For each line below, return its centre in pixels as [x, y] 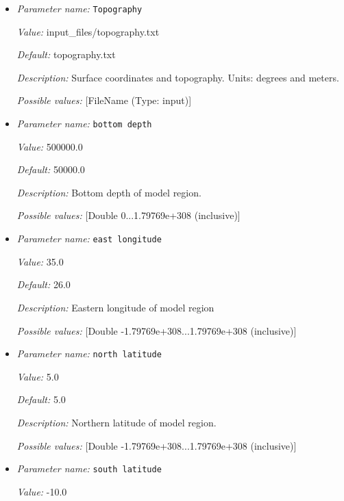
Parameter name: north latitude [89, 354]
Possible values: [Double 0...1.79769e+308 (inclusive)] [128, 215]
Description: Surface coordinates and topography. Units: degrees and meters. [178, 77]
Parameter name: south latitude [89, 468]
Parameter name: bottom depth [84, 124]
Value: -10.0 [42, 491]
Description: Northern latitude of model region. [116, 422]
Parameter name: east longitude [89, 239]
